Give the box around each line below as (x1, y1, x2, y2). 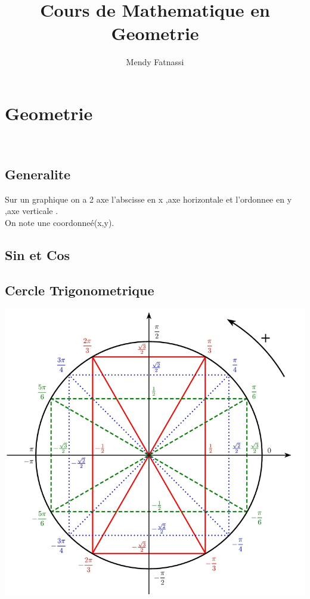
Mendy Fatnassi (126, 56, 184, 68)
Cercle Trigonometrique (5, 280, 154, 299)
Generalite (5, 164, 71, 183)
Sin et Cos (5, 245, 70, 264)
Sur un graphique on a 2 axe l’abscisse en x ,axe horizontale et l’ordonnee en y (5, 192, 292, 205)
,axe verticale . (5, 204, 58, 217)
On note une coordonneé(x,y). (5, 216, 114, 228)
